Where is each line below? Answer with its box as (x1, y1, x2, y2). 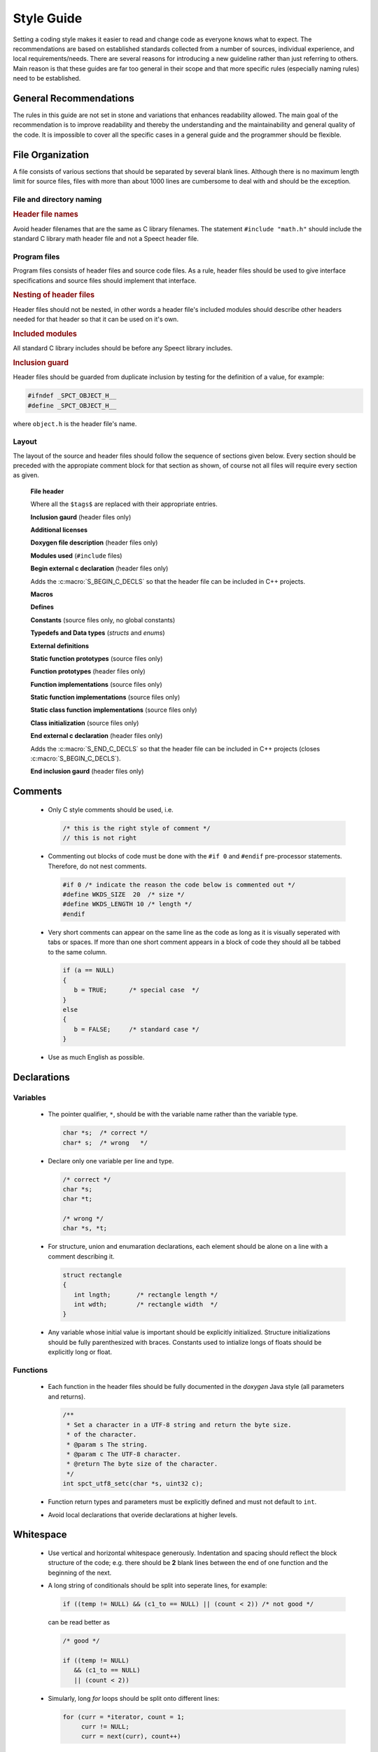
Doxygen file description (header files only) (30, 538, 158, 547)
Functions (13, 1365, 48, 1375)
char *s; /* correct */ (62, 1129, 148, 1137)
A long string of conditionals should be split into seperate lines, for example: (48, 1581, 267, 1590)
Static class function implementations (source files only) (30, 706, 197, 714)
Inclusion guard (13, 357, 69, 367)
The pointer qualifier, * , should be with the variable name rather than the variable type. (48, 1110, 298, 1118)
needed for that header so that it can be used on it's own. (13, 315, 178, 324)
